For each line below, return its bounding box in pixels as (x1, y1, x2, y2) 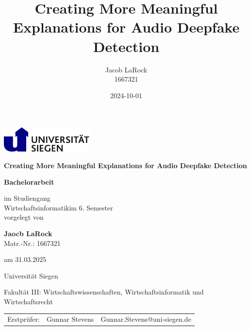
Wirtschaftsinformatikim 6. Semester (4, 202, 113, 212)
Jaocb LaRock (4, 228, 52, 239)
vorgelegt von (4, 212, 44, 222)
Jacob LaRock (105, 64, 148, 74)
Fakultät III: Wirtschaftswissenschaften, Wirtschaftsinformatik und (4, 287, 204, 297)
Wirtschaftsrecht (4, 296, 53, 307)
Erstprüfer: (7, 314, 40, 324)
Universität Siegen (4, 270, 58, 280)
